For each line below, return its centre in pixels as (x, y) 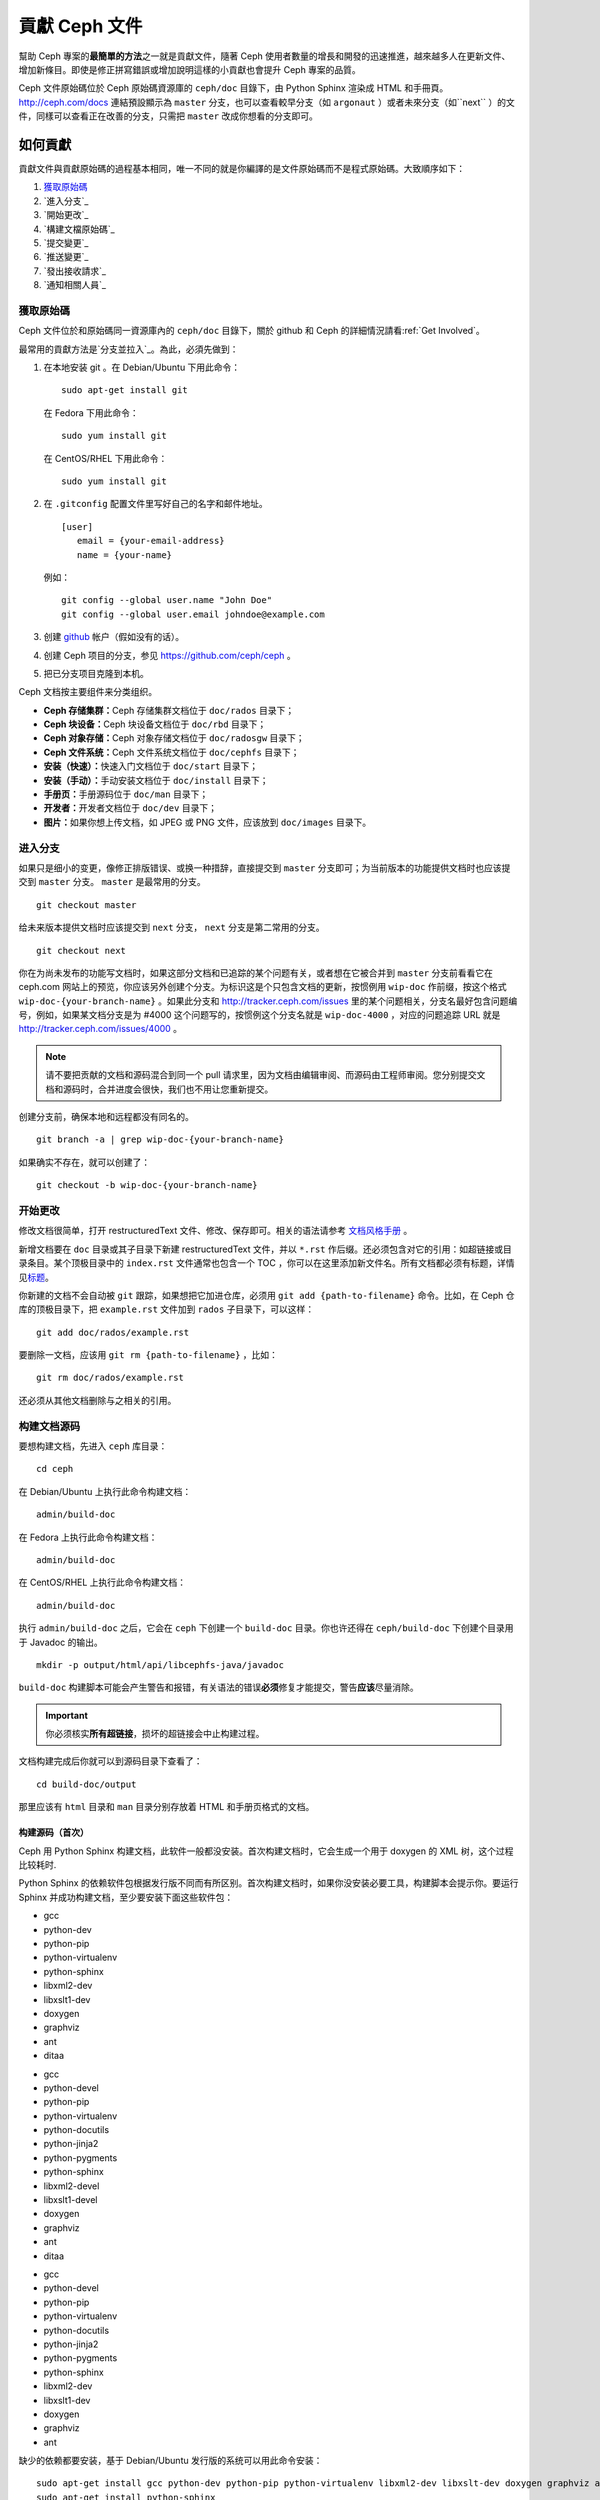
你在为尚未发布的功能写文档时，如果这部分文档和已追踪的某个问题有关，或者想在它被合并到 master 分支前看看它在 (256, 972)
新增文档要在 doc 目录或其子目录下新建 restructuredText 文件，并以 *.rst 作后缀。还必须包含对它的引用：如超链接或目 (265, 1249)
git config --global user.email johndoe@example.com (193, 614)
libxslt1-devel (70, 2200)
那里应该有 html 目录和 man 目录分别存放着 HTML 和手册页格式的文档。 (166, 1807)
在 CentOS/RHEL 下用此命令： (105, 458)
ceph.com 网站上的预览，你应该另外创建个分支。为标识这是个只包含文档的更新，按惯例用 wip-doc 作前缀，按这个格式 (262, 987)
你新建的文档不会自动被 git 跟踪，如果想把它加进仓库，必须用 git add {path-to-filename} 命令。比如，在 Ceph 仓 (266, 1295)
